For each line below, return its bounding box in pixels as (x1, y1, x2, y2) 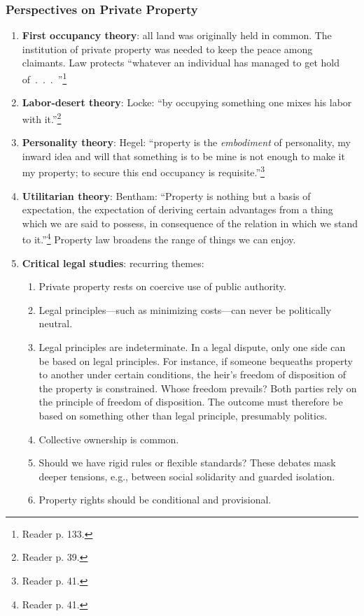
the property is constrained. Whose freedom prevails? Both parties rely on (38, 380, 357, 395)
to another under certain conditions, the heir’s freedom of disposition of (38, 367, 346, 382)
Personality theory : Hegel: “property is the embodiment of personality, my (22, 135, 351, 150)
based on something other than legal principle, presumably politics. (38, 408, 328, 422)
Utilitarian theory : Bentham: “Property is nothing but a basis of (22, 188, 311, 203)
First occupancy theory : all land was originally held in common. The (22, 28, 332, 43)
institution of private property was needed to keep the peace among (22, 41, 313, 56)
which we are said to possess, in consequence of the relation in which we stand (22, 215, 358, 230)
